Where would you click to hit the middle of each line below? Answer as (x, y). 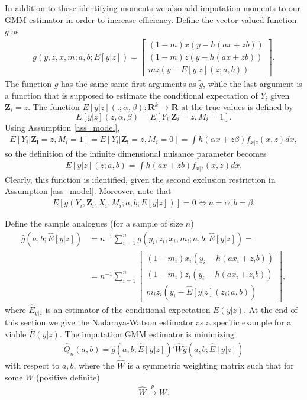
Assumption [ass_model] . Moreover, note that (88, 191)
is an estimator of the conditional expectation (128, 310)
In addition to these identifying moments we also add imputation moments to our (153, 8)
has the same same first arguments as (128, 83)
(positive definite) (68, 377)
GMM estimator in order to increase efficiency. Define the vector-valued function (151, 19)
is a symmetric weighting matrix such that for (211, 365)
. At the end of (271, 310)
